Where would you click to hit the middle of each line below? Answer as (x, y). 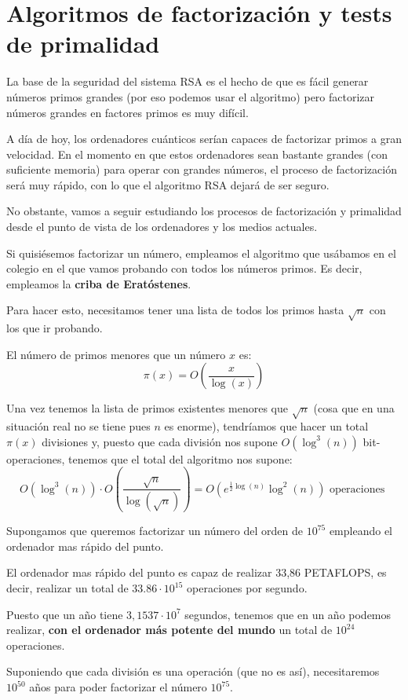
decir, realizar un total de (67, 588)
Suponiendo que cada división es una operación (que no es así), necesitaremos (193, 671)
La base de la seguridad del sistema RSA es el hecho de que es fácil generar (188, 81)
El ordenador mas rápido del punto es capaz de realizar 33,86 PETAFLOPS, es (197, 572)
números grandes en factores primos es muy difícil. (127, 112)
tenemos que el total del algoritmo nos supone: (180, 458)
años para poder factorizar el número (118, 687)
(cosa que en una (354, 408)
